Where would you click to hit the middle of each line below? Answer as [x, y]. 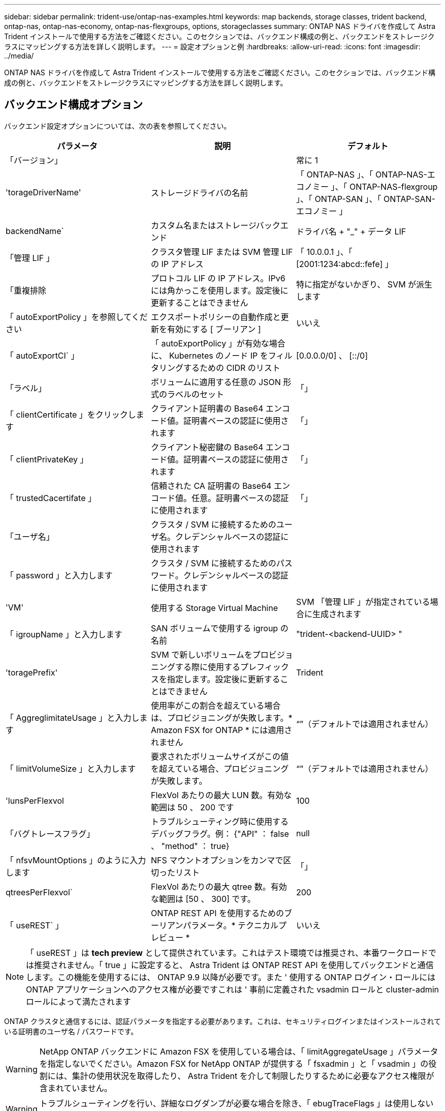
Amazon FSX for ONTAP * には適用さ [221, 730]
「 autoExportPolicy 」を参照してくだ [77, 317]
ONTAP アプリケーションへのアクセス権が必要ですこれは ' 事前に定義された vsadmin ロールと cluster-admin [233, 989]
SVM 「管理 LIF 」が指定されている [363, 602]
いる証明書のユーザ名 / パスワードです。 [71, 1031]
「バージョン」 [34, 160]
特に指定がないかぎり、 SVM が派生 [364, 284]
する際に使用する [208, 667]
